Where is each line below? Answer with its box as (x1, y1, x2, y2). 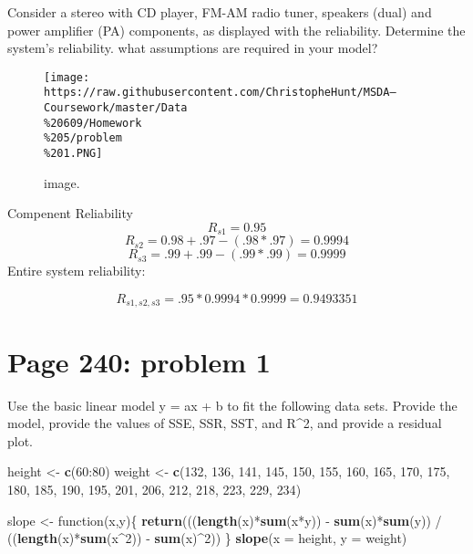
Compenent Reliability (7, 204, 133, 223)
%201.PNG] (44, 147, 103, 161)
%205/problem (44, 131, 122, 145)
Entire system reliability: (7, 261, 146, 280)
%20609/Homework (44, 116, 142, 130)
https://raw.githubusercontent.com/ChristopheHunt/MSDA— (44, 86, 396, 99)
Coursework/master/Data (44, 101, 188, 115)
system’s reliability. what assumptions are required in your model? (7, 38, 378, 57)
